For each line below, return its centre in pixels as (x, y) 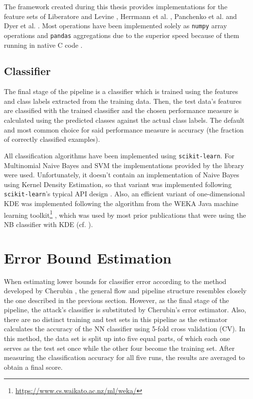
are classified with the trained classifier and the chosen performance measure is (121, 110)
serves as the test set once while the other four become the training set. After (119, 348)
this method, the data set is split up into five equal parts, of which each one (117, 338)
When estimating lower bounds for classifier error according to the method (115, 281)
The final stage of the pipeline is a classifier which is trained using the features (121, 91)
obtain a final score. (33, 367)
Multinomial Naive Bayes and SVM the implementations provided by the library (124, 165)
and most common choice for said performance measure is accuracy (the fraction (124, 129)
